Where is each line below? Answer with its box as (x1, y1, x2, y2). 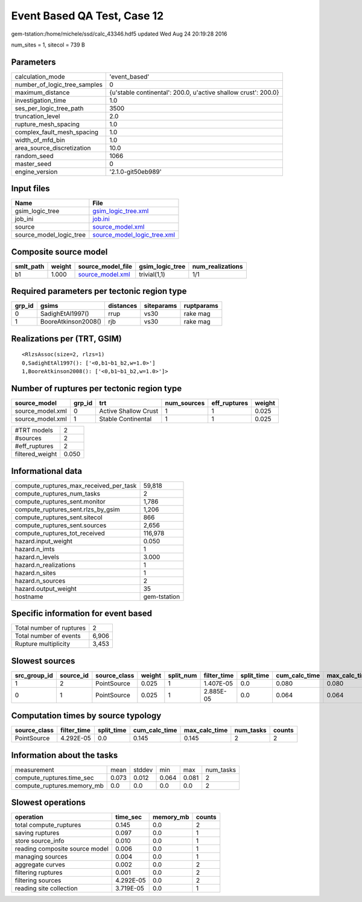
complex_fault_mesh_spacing (14, 127, 99, 136)
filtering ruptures (14, 868, 63, 877)
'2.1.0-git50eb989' (109, 167, 162, 176)
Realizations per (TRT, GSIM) (11, 333, 122, 344)
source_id (59, 671, 89, 679)
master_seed (14, 159, 51, 168)
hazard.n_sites (14, 568, 57, 577)
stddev (133, 766, 153, 774)
